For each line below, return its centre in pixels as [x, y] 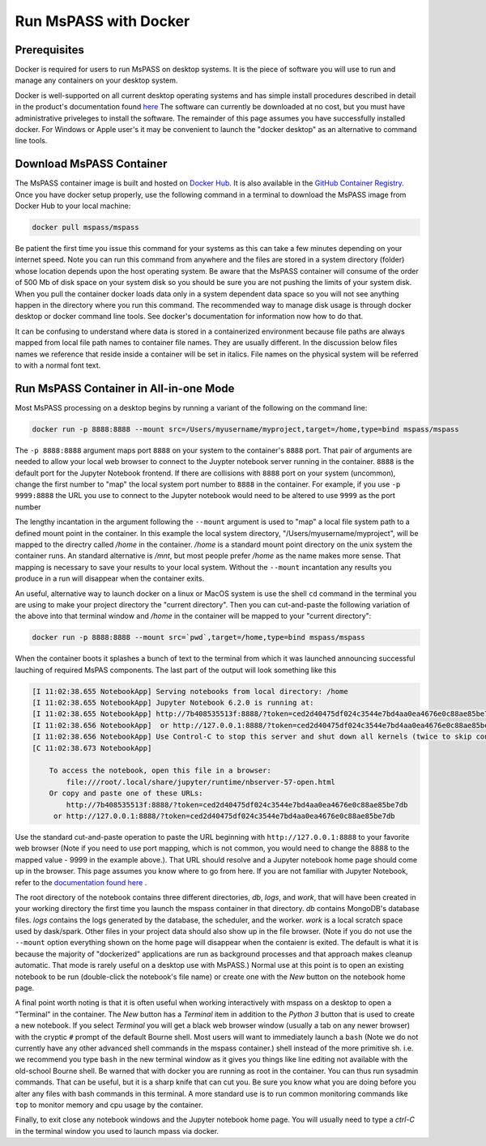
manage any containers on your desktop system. [96, 80]
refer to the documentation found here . [81, 882]
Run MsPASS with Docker [102, 21]
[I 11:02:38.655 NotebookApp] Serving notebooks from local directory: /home [190, 691]
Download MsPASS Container [91, 164]
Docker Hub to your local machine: [73, 206]
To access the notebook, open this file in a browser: [160, 771]
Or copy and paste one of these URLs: [126, 793]
